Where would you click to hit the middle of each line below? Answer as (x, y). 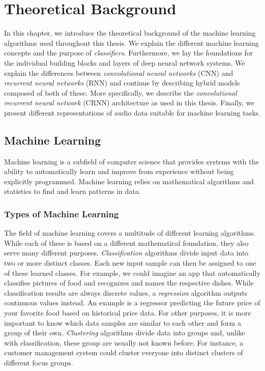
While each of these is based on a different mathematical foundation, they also (126, 242)
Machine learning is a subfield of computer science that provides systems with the (131, 161)
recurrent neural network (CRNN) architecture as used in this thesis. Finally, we (129, 103)
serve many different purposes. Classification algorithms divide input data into (126, 253)
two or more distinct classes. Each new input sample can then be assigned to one (130, 263)
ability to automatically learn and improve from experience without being (119, 171)
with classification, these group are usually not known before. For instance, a (124, 342)
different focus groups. (39, 362)
